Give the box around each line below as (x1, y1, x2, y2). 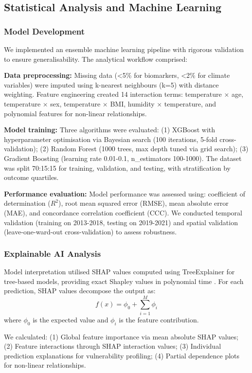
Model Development (4, 25, 85, 37)
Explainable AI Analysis (4, 247, 101, 259)
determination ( (4, 198, 51, 208)
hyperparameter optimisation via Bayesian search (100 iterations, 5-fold (4, 134, 217, 144)
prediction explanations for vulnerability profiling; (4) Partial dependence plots (4, 350, 240, 360)
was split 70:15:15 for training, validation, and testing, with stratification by (4, 162, 231, 173)
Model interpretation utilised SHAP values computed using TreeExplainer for (4, 266, 235, 276)
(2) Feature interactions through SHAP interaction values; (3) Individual (4, 341, 221, 351)
